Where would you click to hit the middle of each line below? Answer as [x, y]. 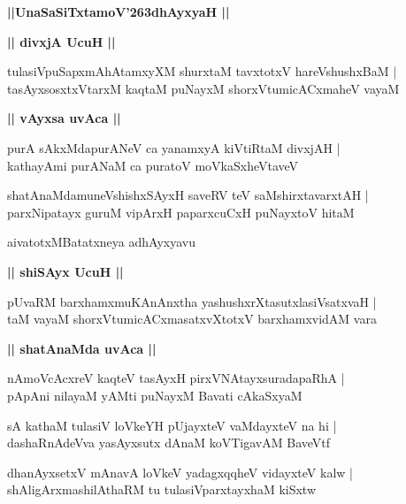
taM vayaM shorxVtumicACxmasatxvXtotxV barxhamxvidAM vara [192, 319]
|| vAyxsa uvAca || [64, 118]
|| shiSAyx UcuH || [65, 271]
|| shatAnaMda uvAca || [82, 348]
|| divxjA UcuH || [61, 41]
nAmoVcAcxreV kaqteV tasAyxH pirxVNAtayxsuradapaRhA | [176, 378]
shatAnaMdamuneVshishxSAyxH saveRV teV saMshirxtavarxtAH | [188, 195]
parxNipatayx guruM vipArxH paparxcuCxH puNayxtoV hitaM [181, 212]
